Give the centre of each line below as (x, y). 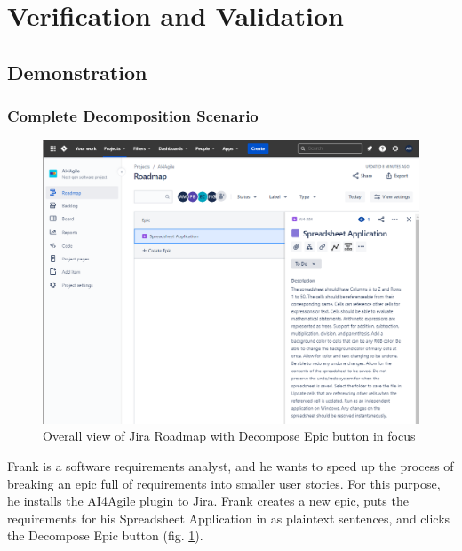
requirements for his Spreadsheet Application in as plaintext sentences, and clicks (229, 518)
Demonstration (77, 72)
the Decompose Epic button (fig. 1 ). (105, 535)
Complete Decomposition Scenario (133, 116)
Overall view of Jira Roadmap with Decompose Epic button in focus (229, 436)
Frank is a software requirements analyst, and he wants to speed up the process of (231, 465)
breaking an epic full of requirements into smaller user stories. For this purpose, (224, 483)
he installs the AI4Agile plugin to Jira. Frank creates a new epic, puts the (208, 501)
